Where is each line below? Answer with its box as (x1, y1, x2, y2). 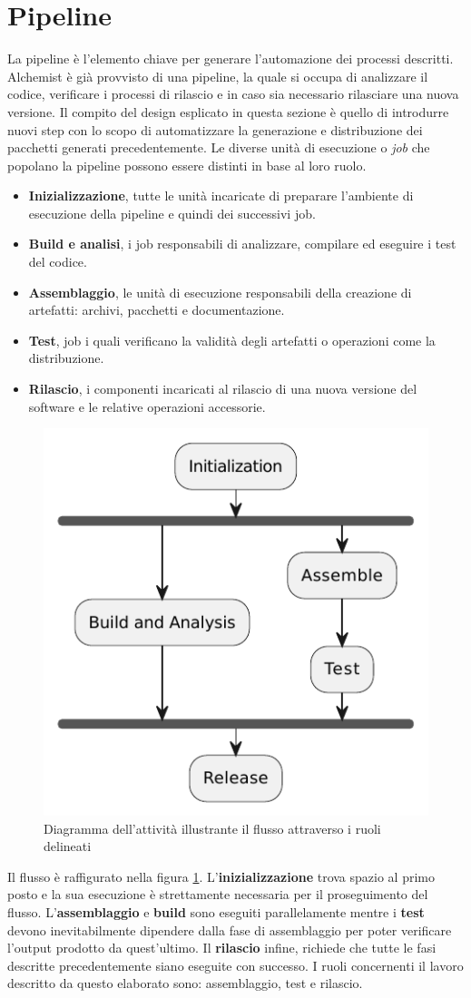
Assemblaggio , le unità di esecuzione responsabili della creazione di (28, 282, 412, 301)
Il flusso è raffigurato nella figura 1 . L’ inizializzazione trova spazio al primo (7, 866, 435, 885)
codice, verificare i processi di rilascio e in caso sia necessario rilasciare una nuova (7, 84, 459, 103)
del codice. (28, 252, 87, 271)
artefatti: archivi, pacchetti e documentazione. (28, 300, 285, 319)
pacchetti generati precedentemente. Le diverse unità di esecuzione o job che (7, 138, 430, 157)
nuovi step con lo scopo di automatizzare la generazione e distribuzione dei (7, 120, 423, 139)
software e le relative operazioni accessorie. (28, 396, 266, 416)
